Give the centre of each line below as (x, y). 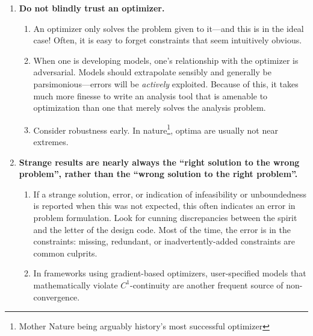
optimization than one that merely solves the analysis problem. (150, 107)
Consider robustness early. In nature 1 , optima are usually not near (156, 129)
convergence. (57, 297)
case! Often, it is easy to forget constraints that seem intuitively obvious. (168, 40)
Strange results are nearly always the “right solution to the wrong (159, 162)
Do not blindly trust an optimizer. (92, 8)
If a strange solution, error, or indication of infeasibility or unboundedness (170, 194)
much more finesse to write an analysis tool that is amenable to (150, 95)
